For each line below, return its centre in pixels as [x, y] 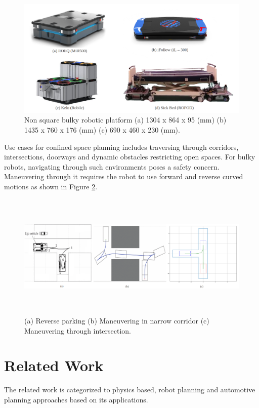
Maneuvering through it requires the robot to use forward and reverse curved [124, 176]
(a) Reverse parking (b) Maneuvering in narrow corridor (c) [117, 320]
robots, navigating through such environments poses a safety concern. [112, 166]
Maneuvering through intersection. [78, 330]
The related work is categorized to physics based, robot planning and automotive [130, 390]
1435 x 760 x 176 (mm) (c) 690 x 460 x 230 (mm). [102, 130]
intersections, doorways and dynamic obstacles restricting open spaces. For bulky [130, 157]
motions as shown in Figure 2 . [51, 187]
